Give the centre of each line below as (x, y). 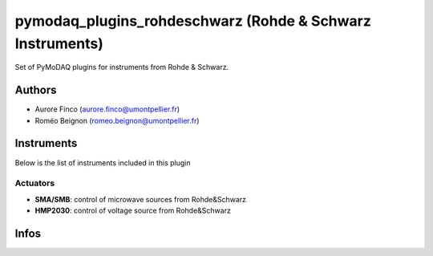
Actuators (35, 183)
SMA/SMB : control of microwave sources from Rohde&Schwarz (141, 199)
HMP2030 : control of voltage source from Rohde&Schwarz (133, 211)
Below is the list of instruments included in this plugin (103, 163)
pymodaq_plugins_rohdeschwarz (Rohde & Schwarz (193, 21)
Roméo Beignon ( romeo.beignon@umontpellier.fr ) (117, 120)
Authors (36, 90)
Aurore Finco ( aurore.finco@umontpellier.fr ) (107, 109)
